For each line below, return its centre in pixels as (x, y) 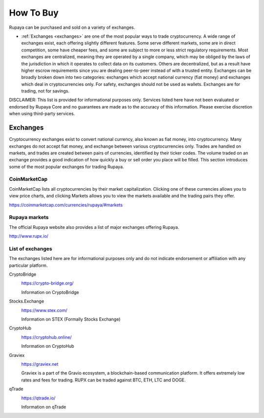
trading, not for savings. (45, 91)
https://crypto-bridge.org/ (47, 283)
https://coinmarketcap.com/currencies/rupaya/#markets (66, 205)
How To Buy (34, 13)
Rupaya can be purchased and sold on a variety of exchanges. (72, 27)
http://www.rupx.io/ (29, 236)
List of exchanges (31, 248)
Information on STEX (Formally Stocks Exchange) (71, 319)
